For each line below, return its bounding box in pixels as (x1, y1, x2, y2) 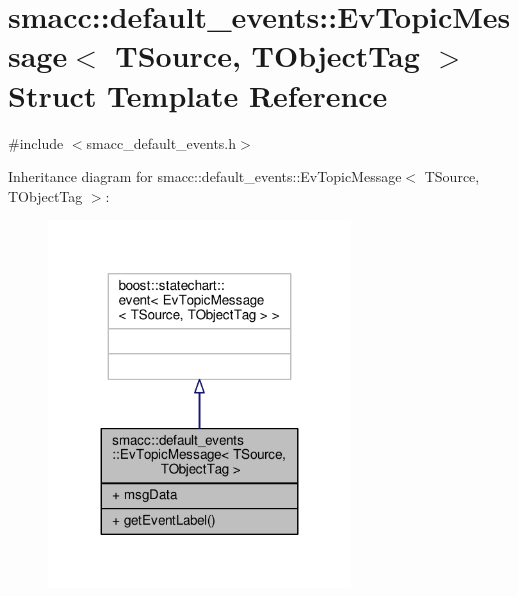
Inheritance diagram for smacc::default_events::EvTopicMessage (8, 166, 402, 187)
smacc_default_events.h (86, 132, 237, 153)
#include (8, 132, 64, 153)
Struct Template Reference (8, 74, 388, 115)
